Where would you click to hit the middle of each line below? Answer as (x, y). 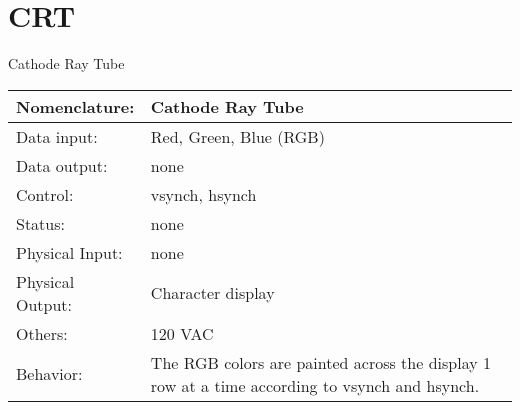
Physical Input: (69, 252)
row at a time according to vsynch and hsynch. (315, 385)
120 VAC (182, 333)
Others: (42, 333)
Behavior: (49, 374)
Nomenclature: (75, 106)
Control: (45, 194)
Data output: (62, 165)
